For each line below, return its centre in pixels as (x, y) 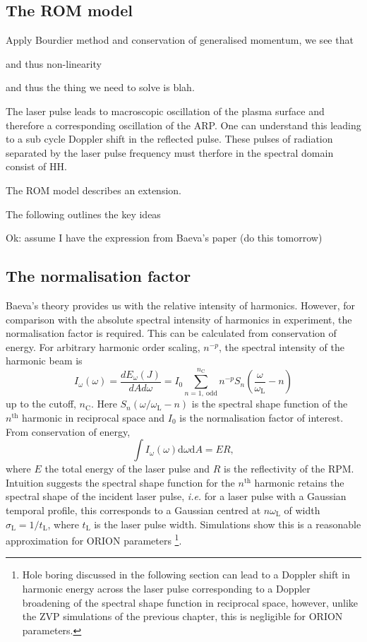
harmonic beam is (44, 361)
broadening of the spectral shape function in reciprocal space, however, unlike (190, 602)
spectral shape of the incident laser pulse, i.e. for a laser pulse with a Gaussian (176, 496)
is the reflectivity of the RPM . (289, 469)
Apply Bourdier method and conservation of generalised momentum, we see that (180, 40)
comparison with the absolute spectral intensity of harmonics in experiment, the (179, 319)
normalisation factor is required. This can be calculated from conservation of (171, 333)
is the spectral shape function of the (270, 404)
